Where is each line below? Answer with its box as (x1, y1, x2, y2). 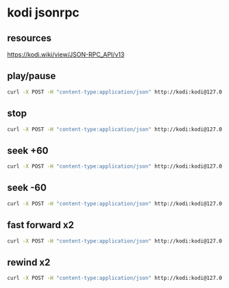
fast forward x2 (7, 219, 74, 231)
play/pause (7, 70, 56, 82)
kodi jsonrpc (7, 5, 80, 21)
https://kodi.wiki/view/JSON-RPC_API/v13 (7, 50, 125, 58)
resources (7, 32, 51, 44)
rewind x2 (7, 256, 51, 268)
